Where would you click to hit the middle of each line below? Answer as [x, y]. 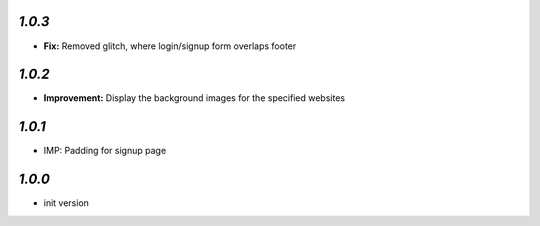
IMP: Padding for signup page [105, 151]
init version [66, 203]
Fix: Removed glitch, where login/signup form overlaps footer [170, 46]
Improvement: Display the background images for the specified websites [194, 98]
